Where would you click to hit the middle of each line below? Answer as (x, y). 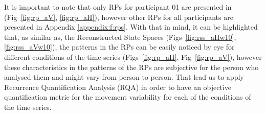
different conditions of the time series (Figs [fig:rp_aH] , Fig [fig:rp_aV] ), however (133, 56)
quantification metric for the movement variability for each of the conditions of (128, 97)
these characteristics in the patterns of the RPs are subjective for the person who (131, 67)
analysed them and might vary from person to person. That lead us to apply (124, 77)
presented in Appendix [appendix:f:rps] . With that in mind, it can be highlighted (131, 27)
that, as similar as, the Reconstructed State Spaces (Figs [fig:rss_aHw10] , (120, 37)
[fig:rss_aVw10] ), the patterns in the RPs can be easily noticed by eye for (119, 47)
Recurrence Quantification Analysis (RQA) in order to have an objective (118, 87)
